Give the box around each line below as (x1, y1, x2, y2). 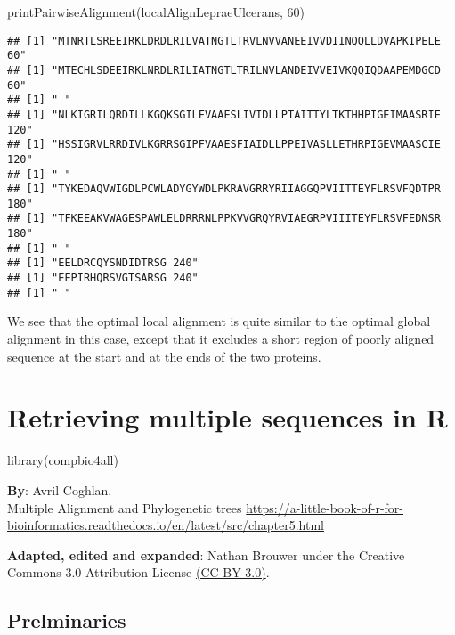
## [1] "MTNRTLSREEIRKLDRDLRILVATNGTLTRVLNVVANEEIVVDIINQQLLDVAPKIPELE (7, 34, 441, 47)
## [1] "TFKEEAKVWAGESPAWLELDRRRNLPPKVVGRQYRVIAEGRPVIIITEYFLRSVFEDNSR (7, 212, 441, 225)
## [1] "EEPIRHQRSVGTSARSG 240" (7, 272, 199, 285)
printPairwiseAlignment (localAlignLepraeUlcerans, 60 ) (7, 3, 305, 20)
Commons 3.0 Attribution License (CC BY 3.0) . (7, 563, 270, 582)
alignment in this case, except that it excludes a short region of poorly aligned (7, 330, 435, 347)
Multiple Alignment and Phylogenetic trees (7, 498, 242, 517)
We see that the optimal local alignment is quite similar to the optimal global (7, 312, 431, 330)
